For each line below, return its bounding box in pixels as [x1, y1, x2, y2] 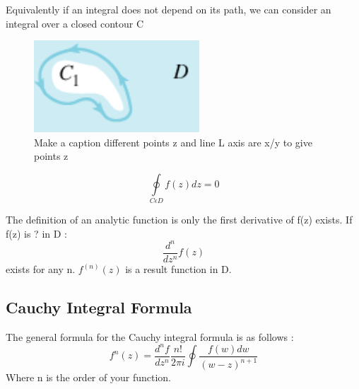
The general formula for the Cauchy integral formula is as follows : [6, 329, 294, 344]
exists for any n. [6, 262, 76, 277]
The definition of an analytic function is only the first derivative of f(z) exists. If [6, 212, 353, 227]
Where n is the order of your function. [6, 370, 171, 385]
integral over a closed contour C [6, 16, 144, 30]
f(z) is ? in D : [6, 226, 67, 240]
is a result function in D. [125, 262, 232, 277]
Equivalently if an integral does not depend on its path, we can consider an [6, 2, 331, 16]
